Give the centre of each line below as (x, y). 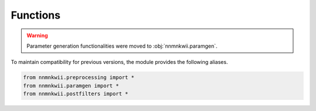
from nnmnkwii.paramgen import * (71, 85)
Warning (37, 35)
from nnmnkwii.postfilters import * (76, 94)
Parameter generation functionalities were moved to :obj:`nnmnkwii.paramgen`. (122, 46)
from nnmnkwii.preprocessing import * (79, 78)
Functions (36, 15)
